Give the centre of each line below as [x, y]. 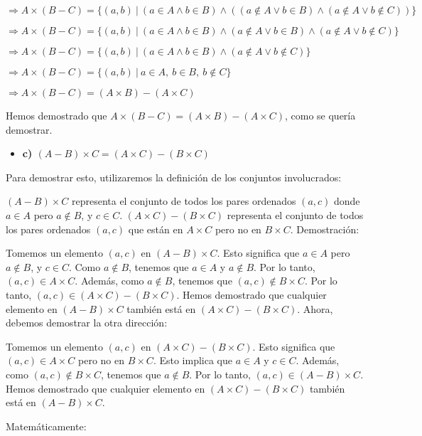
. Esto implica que [193, 360]
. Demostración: [325, 229]
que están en [156, 229]
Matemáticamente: [46, 426]
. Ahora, [315, 308]
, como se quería [320, 115]
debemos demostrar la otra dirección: [87, 323]
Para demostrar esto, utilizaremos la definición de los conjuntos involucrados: [174, 177]
